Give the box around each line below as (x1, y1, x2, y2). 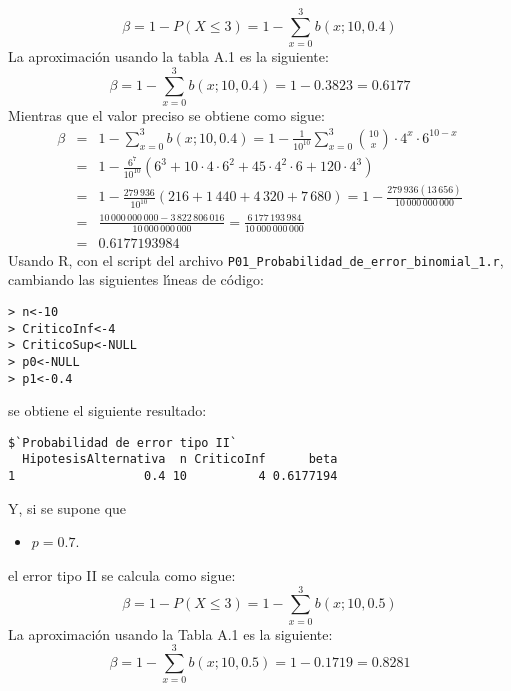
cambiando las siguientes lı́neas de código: (8, 269, 264, 290)
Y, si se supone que (8, 497, 127, 518)
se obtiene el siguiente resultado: (8, 400, 207, 421)
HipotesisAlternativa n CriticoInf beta (22, 452, 338, 467)
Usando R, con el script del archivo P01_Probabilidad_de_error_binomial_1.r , (8, 249, 504, 270)
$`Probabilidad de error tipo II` (8, 435, 238, 450)
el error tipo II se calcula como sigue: (8, 564, 236, 585)
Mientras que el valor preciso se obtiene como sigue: (8, 104, 325, 125)
